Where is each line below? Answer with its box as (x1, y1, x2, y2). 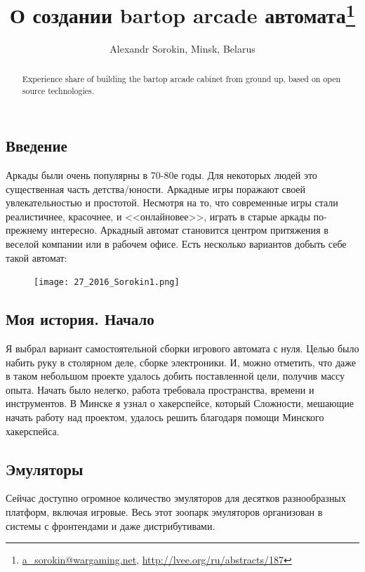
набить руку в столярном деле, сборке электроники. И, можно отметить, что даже (6, 354, 356, 369)
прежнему (6, 222, 48, 237)
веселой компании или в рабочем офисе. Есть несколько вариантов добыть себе (6, 236, 347, 251)
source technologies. (22, 84, 95, 96)
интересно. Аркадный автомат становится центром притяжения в (51, 222, 328, 237)
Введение (6, 135, 67, 157)
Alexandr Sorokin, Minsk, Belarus (109, 41, 255, 56)
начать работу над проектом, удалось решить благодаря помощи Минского (6, 409, 324, 424)
